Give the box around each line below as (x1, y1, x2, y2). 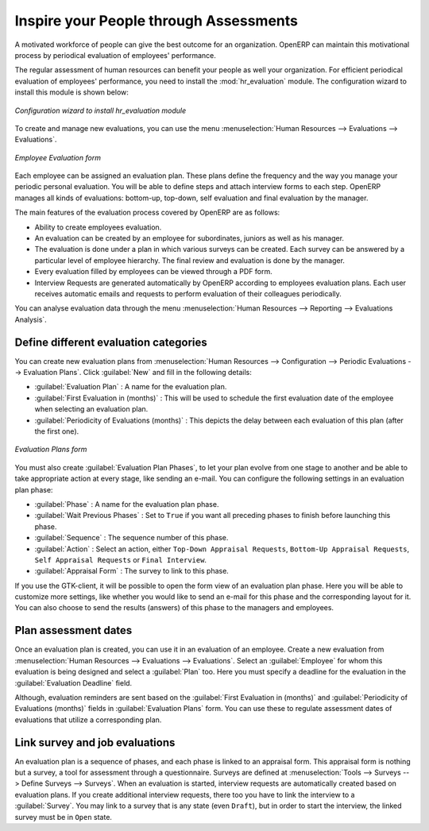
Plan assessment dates (14, 624, 133, 637)
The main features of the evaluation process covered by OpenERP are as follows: (14, 207, 280, 218)
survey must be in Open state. (14, 812, 113, 821)
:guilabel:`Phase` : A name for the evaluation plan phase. (34, 499, 219, 508)
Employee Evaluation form (14, 153, 101, 162)
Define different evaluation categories (14, 335, 208, 349)
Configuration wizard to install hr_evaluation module (14, 106, 187, 115)
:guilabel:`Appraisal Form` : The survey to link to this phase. (34, 566, 230, 576)
